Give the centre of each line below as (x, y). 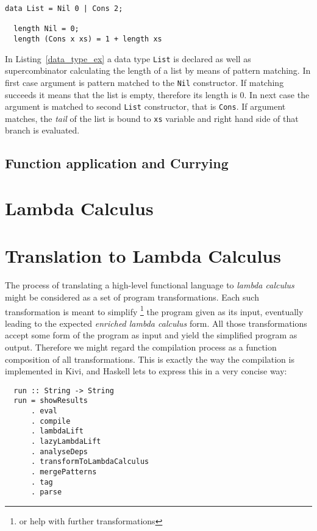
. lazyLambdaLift (66, 441)
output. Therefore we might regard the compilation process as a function (141, 347)
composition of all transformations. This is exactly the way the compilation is (150, 359)
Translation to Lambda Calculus (143, 256)
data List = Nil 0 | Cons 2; (64, 9)
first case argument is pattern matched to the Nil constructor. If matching (144, 82)
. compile (51, 421)
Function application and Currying (117, 163)
